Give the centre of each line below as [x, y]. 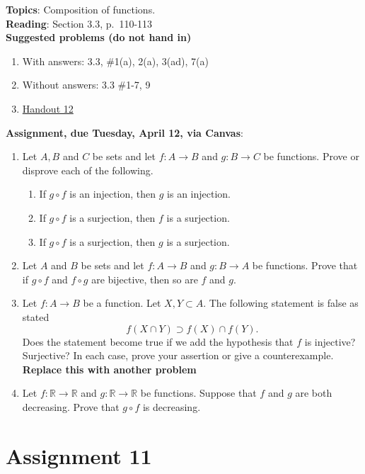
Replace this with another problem [109, 369]
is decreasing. [172, 406]
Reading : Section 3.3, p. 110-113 [79, 23]
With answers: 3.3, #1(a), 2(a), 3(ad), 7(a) [115, 61]
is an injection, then [113, 194]
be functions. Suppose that [198, 393]
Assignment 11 [79, 455]
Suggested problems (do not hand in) [99, 37]
